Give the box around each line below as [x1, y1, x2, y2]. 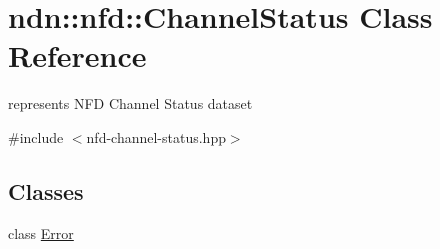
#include [8, 126, 64, 147]
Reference [8, 35, 147, 76]
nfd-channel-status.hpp [86, 126, 226, 147]
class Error [8, 222, 74, 243]
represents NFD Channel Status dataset [8, 93, 253, 114]
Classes [8, 175, 84, 206]
